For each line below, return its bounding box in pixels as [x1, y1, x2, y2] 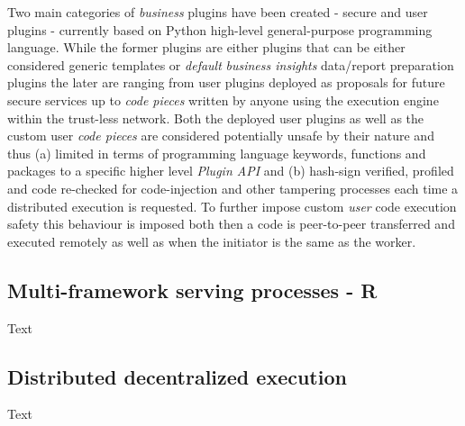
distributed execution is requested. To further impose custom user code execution [7, 196, 457, 215]
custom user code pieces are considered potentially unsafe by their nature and [7, 126, 434, 145]
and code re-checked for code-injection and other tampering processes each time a [7, 178, 459, 197]
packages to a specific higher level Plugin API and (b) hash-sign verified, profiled [7, 161, 454, 180]
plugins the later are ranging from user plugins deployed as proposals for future [7, 73, 445, 92]
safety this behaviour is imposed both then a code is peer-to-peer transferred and [7, 214, 455, 233]
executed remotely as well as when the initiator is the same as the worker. [7, 231, 416, 250]
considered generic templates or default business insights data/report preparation [7, 55, 454, 74]
